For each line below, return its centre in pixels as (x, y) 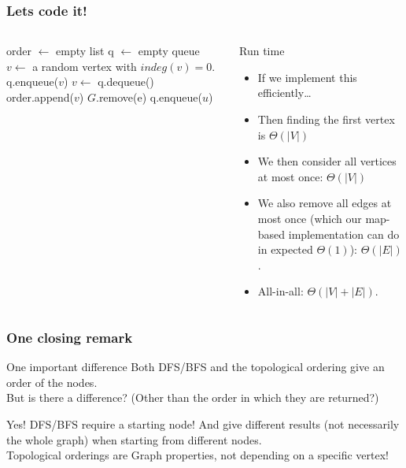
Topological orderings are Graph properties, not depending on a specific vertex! (197, 455)
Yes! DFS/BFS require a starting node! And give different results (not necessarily (203, 423)
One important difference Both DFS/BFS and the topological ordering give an (196, 367)
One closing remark (70, 337)
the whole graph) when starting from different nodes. (134, 439)
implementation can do (344, 234)
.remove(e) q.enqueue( (149, 97)
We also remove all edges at (325, 203)
